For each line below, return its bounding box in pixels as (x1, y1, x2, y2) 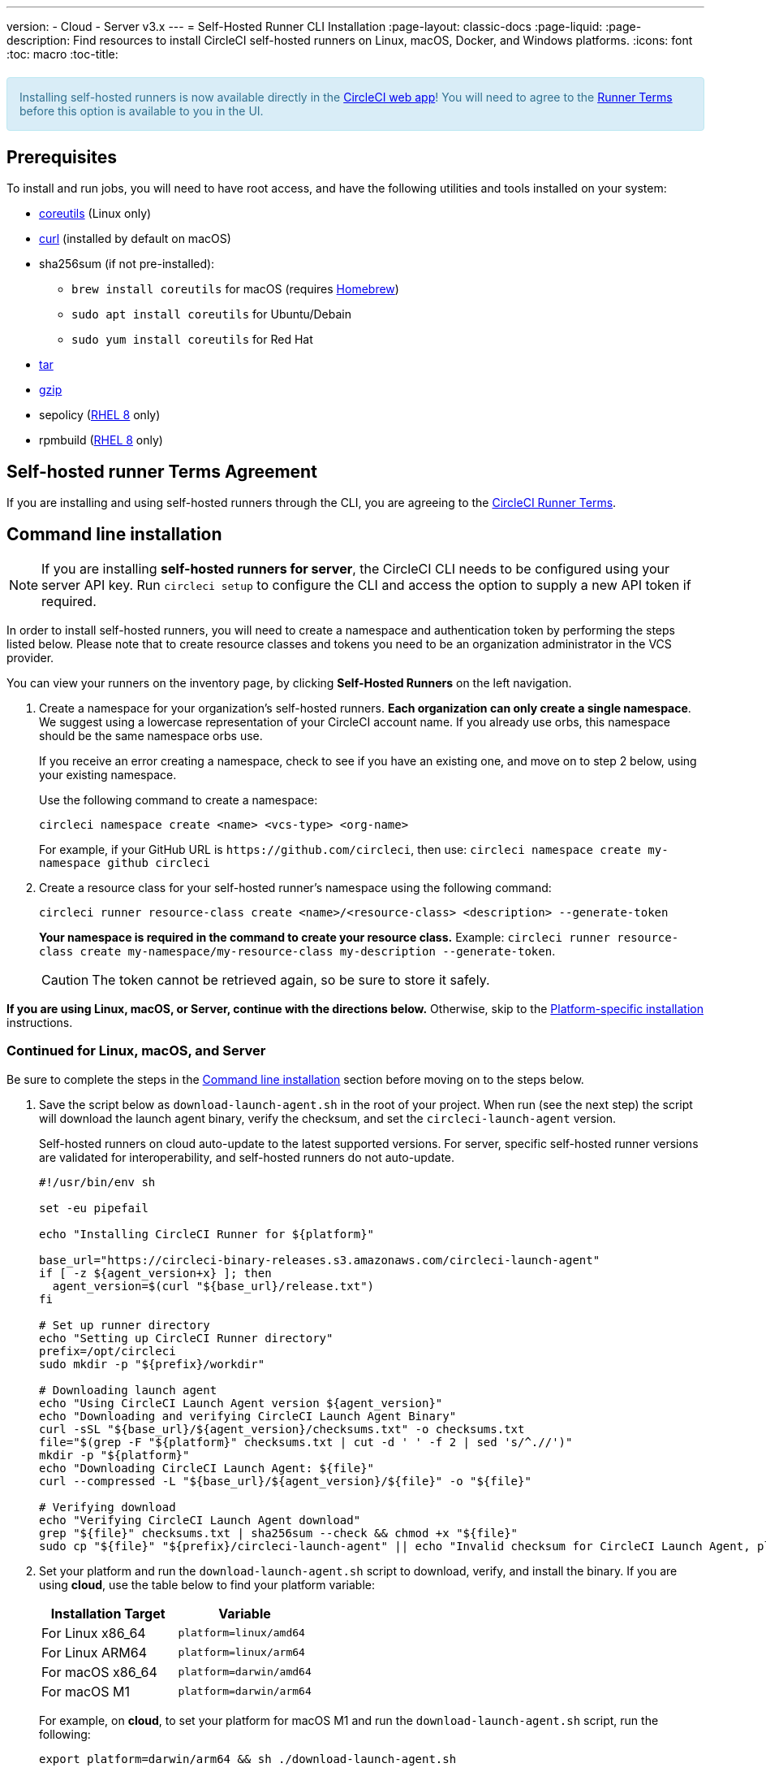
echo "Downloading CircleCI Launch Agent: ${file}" (39, 1461, 375, 1475)
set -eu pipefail (39, 1201, 148, 1215)
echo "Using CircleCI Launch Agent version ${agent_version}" (39, 1396, 443, 1410)
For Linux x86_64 (41, 1624, 146, 1641)
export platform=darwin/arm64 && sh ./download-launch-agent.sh (39, 1752, 457, 1766)
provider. (6, 651, 54, 665)
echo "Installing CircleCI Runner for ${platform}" (39, 1227, 375, 1241)
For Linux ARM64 (41, 1644, 148, 1661)
